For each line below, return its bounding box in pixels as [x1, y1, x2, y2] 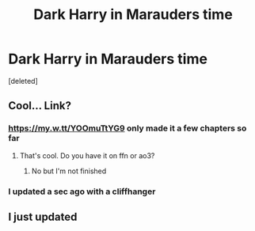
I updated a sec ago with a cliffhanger [8, 186, 156, 197]
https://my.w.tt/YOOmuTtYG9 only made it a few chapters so [8, 123, 247, 134]
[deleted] [8, 76, 38, 85]
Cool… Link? [8, 99, 71, 112]
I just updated [8, 210, 78, 223]
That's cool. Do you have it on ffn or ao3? [19, 150, 155, 160]
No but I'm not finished [31, 166, 107, 176]
